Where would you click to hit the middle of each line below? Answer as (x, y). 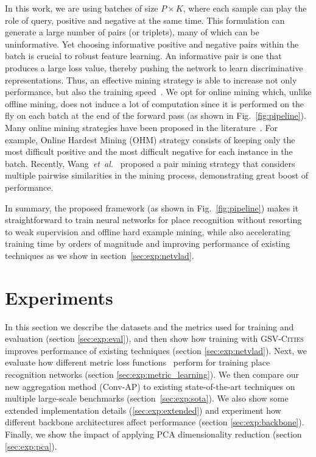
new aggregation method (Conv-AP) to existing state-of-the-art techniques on (150, 386)
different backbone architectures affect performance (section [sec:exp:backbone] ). (155, 422)
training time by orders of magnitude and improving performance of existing (148, 243)
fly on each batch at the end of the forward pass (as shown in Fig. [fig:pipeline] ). (156, 115)
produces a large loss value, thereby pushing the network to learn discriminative (154, 67)
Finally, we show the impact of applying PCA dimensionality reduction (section (153, 434)
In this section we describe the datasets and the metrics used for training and (149, 326)
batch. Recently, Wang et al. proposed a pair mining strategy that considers (150, 163)
